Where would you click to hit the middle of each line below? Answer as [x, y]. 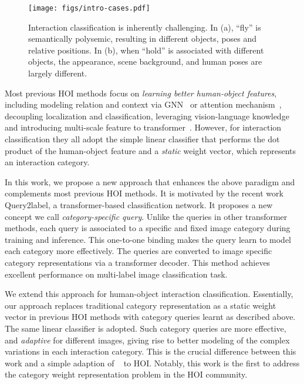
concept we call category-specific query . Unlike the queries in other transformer [146, 216]
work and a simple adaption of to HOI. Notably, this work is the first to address [152, 363]
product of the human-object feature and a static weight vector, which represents [151, 150]
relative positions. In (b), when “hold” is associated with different [146, 50]
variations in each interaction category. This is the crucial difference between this [151, 351]
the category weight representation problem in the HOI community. [126, 374]
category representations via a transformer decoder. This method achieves [138, 262]
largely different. [58, 73]
